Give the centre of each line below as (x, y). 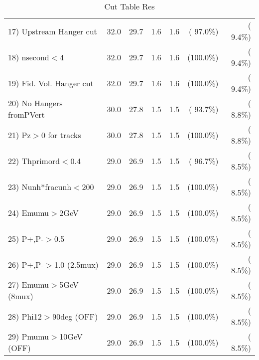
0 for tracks (61, 135)
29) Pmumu (29, 336)
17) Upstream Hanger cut (53, 31)
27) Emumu (29, 284)
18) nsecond (29, 57)
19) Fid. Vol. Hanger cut (51, 83)
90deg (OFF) (75, 316)
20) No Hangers (35, 103)
